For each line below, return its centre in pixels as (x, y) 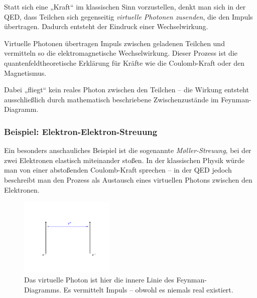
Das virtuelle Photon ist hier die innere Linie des (99, 280)
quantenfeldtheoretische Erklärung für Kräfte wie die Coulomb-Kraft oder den (124, 62)
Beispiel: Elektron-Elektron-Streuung (81, 131)
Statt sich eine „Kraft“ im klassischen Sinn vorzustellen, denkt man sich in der (125, 7)
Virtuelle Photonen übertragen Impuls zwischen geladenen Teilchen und (114, 43)
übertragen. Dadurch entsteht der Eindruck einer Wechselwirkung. (106, 26)
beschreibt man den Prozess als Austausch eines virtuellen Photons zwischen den (128, 179)
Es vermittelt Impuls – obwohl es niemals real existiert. (148, 289)
